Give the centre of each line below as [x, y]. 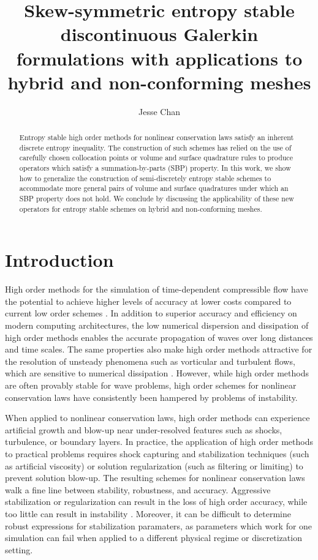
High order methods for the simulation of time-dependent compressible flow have [157, 289]
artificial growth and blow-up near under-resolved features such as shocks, [144, 429]
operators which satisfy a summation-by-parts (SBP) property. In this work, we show [155, 168]
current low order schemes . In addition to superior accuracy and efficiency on [151, 313]
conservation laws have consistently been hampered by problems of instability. [151, 397]
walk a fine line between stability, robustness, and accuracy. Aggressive [138, 489]
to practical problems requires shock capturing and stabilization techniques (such [157, 453]
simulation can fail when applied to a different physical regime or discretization [153, 538]
